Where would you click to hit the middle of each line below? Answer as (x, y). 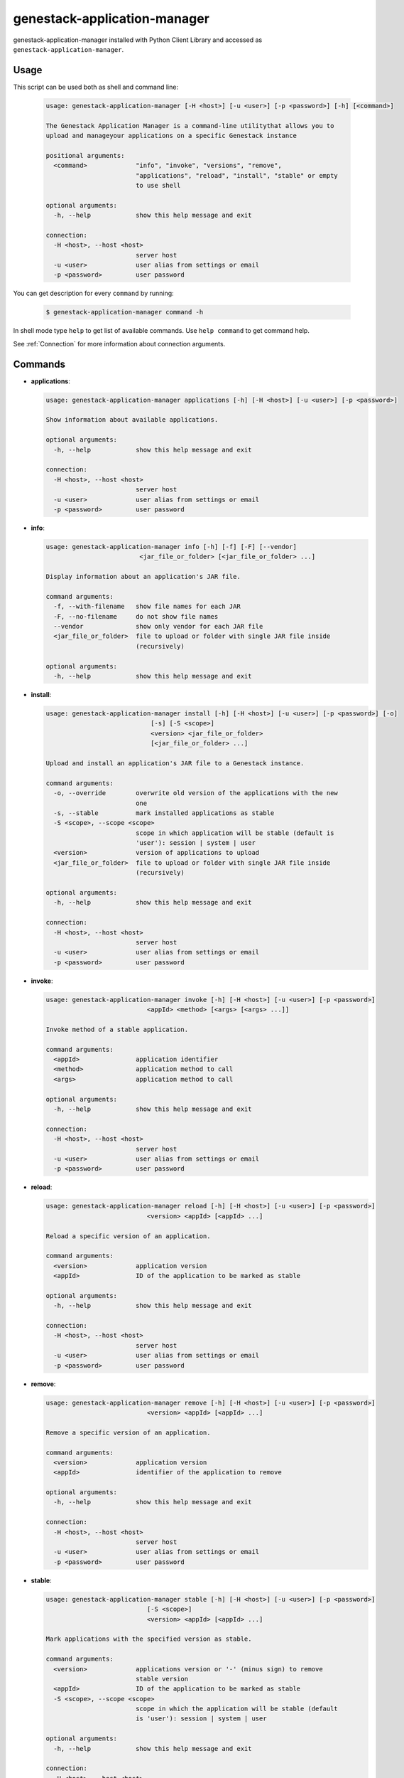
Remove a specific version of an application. (128, 1432)
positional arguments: (85, 155)
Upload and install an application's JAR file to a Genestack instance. (175, 763)
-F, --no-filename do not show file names (136, 616)
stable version (162, 1679)
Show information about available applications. (132, 420)
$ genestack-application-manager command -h (125, 312)
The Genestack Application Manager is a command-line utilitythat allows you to (190, 126)
